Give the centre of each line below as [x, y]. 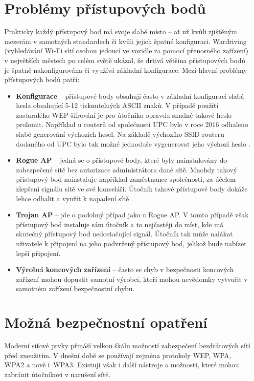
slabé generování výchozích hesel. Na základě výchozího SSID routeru [120, 134]
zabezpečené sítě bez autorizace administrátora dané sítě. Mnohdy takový [127, 169]
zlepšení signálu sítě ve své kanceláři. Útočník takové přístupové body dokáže [132, 189]
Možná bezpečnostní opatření [106, 322]
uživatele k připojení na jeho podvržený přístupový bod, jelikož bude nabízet [131, 243]
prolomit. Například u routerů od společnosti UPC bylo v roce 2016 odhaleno [132, 124]
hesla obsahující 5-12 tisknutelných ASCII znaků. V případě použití [117, 105]
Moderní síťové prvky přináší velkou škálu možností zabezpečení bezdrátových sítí [127, 346]
